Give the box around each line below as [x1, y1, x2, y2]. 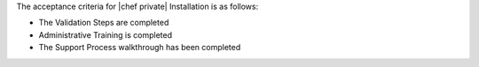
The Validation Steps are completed [38, 18, 169, 28]
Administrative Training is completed [38, 29, 173, 40]
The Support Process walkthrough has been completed [38, 42, 241, 53]
